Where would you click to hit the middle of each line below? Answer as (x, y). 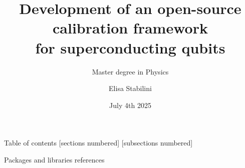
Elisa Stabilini (130, 88)
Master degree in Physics (130, 71)
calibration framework (130, 28)
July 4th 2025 (130, 105)
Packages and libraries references (54, 159)
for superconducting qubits (130, 47)
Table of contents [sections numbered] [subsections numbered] (98, 143)
